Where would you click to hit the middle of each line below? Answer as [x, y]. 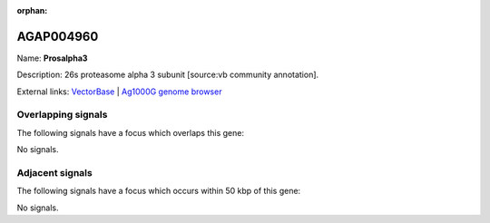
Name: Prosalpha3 [52, 58]
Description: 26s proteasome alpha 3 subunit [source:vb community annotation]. [168, 75]
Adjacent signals [54, 172]
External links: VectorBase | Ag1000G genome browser [119, 92]
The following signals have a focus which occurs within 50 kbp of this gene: [159, 191]
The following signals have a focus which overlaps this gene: [131, 132]
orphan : [32, 10]
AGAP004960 [58, 36]
